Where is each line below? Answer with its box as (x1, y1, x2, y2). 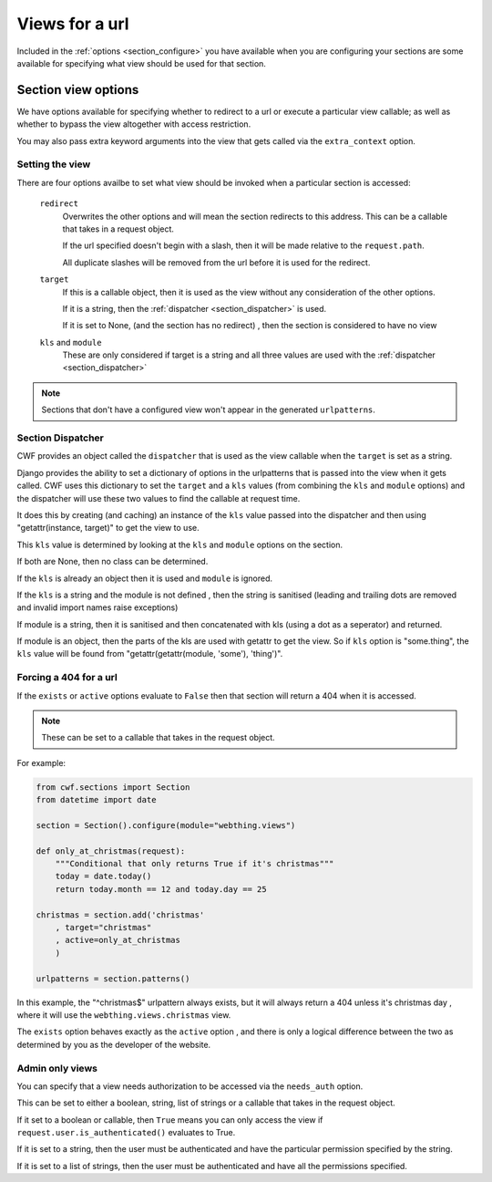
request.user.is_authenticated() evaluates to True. (16, 1127, 236, 1138)
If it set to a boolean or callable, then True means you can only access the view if (16, 1114, 323, 1125)
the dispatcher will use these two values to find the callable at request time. (16, 493, 301, 503)
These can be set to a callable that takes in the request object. (41, 732, 275, 743)
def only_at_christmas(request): (36, 845, 186, 856)
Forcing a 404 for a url (16, 671, 118, 684)
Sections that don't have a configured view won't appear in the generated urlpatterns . (41, 404, 375, 415)
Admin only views (16, 1062, 97, 1074)
